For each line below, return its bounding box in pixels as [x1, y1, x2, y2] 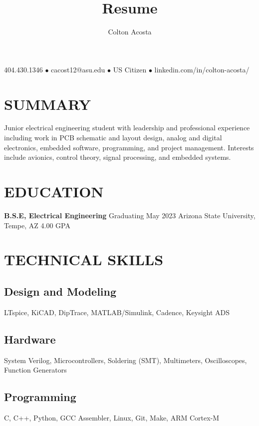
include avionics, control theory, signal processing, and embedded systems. [4, 152, 231, 162]
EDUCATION [4, 181, 104, 201]
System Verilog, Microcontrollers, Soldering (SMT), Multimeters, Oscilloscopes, [4, 355, 247, 365]
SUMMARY [4, 93, 91, 114]
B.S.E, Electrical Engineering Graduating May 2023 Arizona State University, [4, 210, 256, 220]
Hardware [4, 331, 56, 347]
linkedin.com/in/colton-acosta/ [154, 64, 250, 74]
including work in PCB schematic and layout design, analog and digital [4, 132, 222, 143]
